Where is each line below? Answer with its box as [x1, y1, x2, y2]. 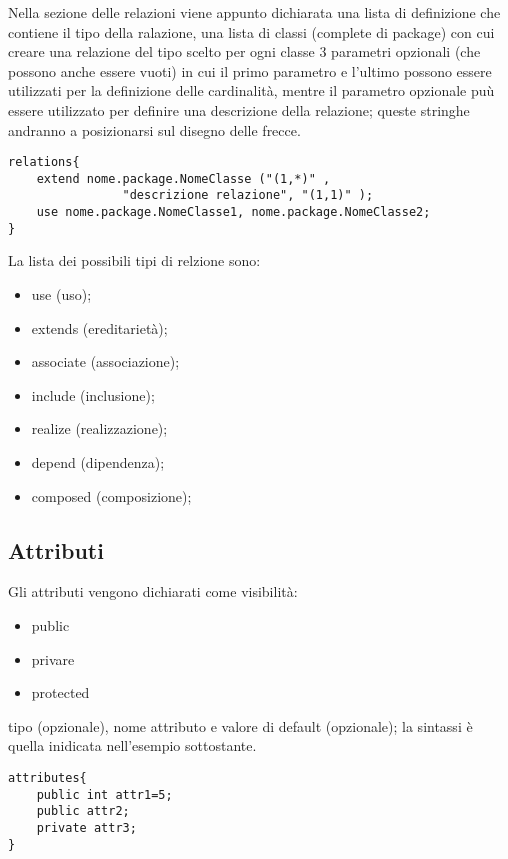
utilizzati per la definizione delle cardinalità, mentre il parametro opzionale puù [8, 80, 495, 101]
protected [31, 682, 90, 703]
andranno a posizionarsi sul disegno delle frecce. [8, 119, 301, 140]
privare [31, 648, 75, 669]
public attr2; [36, 804, 130, 819]
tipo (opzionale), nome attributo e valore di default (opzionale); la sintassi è [8, 715, 473, 736]
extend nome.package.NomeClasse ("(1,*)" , [36, 171, 331, 186]
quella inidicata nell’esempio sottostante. [8, 735, 257, 756]
